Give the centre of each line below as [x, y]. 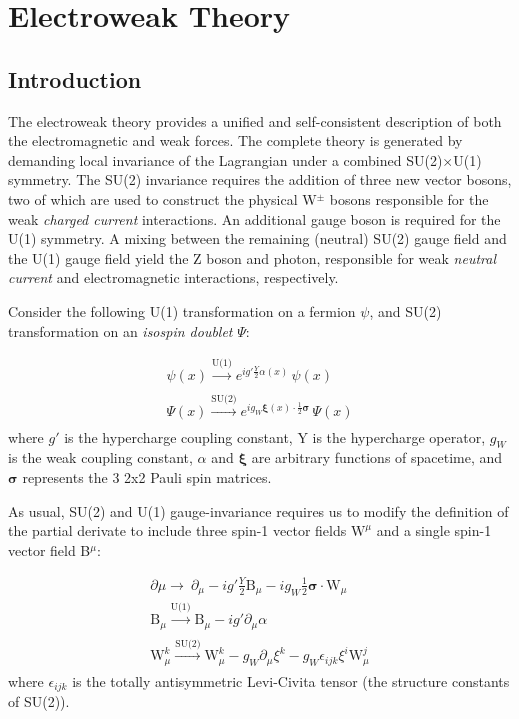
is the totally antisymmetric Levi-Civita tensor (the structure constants [291, 680]
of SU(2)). [39, 701]
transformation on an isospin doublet [120, 330]
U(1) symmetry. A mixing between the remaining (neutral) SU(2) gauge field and [257, 238]
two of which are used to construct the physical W [162, 198]
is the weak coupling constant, [100, 457]
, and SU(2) [405, 310]
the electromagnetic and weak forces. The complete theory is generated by [235, 140]
